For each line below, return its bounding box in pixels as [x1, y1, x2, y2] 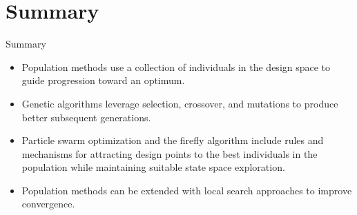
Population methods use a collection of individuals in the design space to [21, 59, 331, 74]
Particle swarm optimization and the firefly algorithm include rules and [21, 133, 324, 147]
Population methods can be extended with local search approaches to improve [21, 183, 352, 197]
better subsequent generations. [21, 110, 151, 124]
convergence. [21, 196, 75, 211]
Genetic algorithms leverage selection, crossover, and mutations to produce [21, 96, 338, 110]
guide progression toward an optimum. [21, 73, 185, 88]
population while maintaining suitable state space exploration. [21, 160, 285, 174]
